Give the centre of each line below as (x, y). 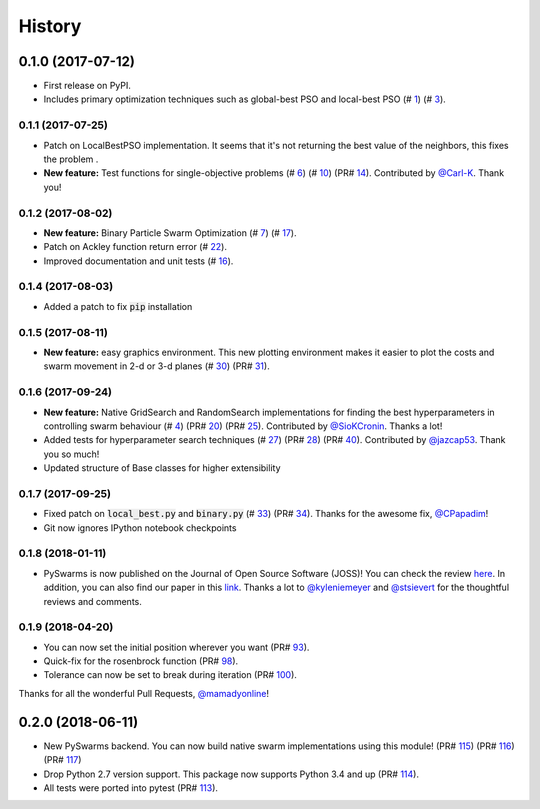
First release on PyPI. (87, 86)
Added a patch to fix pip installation (118, 306)
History (50, 26)
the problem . (71, 159)
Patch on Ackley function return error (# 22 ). (135, 247)
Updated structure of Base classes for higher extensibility (162, 468)
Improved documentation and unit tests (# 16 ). (138, 261)
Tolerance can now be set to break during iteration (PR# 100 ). (170, 675)
